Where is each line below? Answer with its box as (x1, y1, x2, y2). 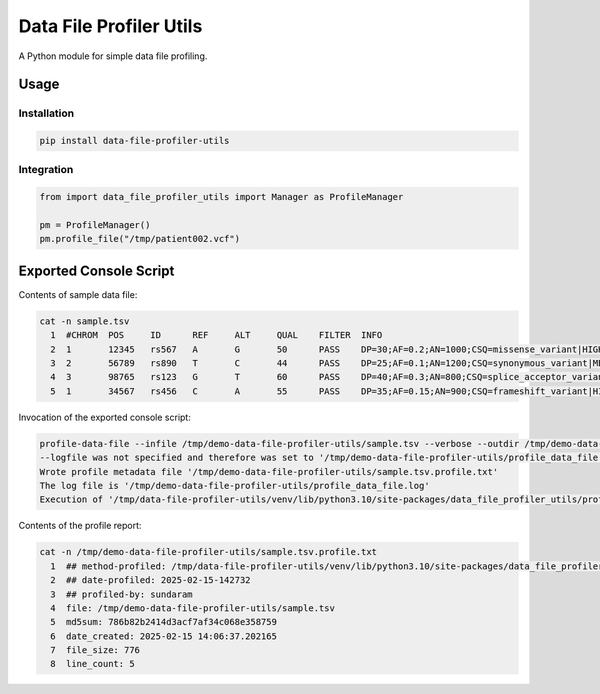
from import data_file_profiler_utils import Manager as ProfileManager (39, 191, 404, 203)
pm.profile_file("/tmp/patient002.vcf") (39, 233, 240, 245)
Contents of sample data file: (18, 288, 138, 300)
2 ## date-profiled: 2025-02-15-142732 (50, 575, 251, 586)
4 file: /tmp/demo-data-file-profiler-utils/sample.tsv (50, 602, 335, 614)
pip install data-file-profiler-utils (39, 135, 230, 147)
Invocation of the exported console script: (18, 411, 192, 423)
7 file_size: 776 (50, 645, 140, 656)
